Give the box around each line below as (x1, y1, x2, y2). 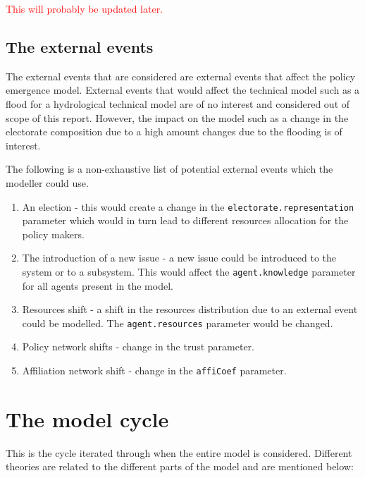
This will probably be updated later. (6, 1, 163, 16)
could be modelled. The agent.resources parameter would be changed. (22, 315, 333, 330)
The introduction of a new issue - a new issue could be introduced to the (22, 250, 337, 265)
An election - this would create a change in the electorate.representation (22, 199, 354, 214)
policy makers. (22, 226, 85, 241)
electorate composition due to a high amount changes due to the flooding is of (6, 124, 342, 139)
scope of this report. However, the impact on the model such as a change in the (6, 110, 349, 125)
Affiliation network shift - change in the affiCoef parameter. (22, 363, 287, 378)
